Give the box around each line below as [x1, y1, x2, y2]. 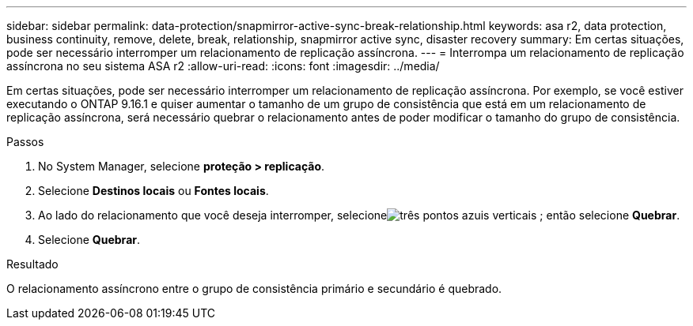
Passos [6, 135, 44, 148]
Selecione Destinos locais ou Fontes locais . [38, 184, 269, 197]
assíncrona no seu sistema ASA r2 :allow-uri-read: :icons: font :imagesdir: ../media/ [6, 59, 440, 73]
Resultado [6, 257, 59, 271]
